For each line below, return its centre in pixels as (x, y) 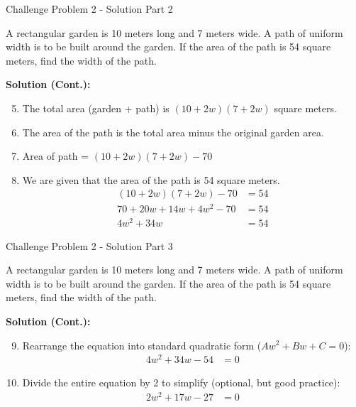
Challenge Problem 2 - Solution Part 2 (89, 9)
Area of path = (56, 156)
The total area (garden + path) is (96, 108)
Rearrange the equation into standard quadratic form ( (142, 345)
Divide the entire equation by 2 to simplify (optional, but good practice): (181, 382)
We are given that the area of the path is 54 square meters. (151, 179)
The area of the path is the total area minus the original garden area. (173, 132)
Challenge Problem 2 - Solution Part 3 (89, 245)
